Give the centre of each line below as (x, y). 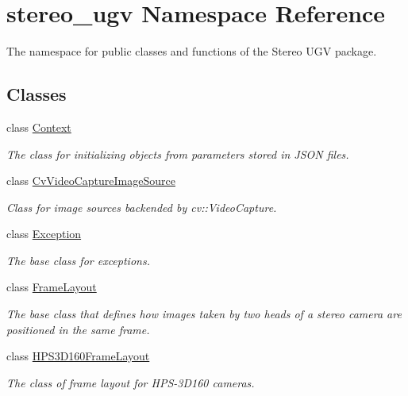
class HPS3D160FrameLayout (78, 356)
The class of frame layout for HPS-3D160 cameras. (131, 382)
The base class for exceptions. (78, 260)
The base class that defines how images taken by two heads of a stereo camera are (204, 314)
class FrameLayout (52, 287)
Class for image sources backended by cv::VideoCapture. (142, 207)
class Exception (44, 234)
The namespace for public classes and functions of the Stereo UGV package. (192, 51)
